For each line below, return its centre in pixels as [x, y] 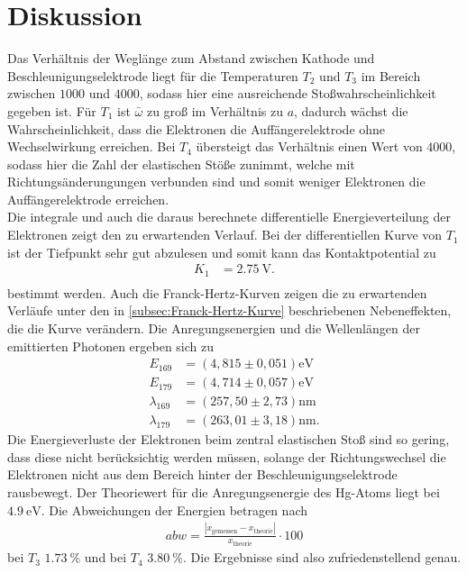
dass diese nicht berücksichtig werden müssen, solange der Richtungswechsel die [227, 456]
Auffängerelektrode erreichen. [88, 199]
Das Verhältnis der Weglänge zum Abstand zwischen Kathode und [191, 58]
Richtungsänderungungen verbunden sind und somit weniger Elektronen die [216, 182]
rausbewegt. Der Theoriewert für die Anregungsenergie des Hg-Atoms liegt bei [224, 492]
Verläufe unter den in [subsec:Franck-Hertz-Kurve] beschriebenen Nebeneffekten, [229, 310]
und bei [105, 557]
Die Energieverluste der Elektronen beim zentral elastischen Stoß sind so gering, [229, 439]
